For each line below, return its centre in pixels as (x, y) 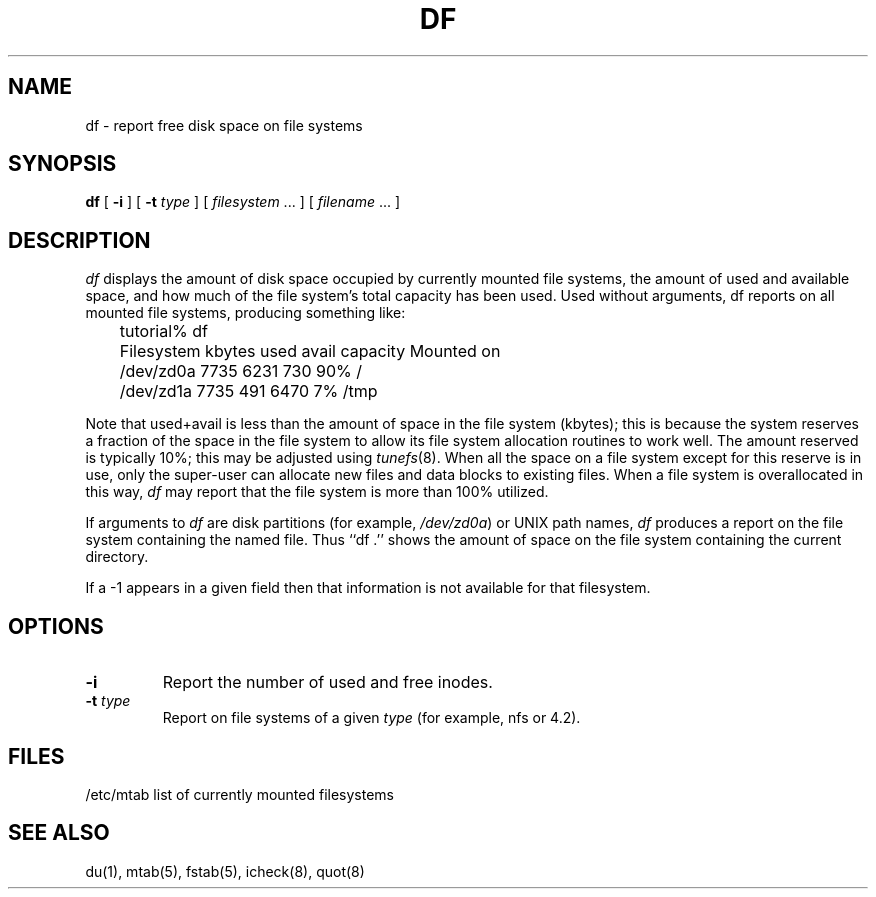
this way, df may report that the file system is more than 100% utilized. (317, 492)
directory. (117, 557)
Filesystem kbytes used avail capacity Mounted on (310, 351)
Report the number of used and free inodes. (327, 682)
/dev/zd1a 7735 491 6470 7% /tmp (248, 391)
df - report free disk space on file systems (224, 125)
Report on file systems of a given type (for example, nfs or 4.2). (371, 718)
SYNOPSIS (62, 164)
